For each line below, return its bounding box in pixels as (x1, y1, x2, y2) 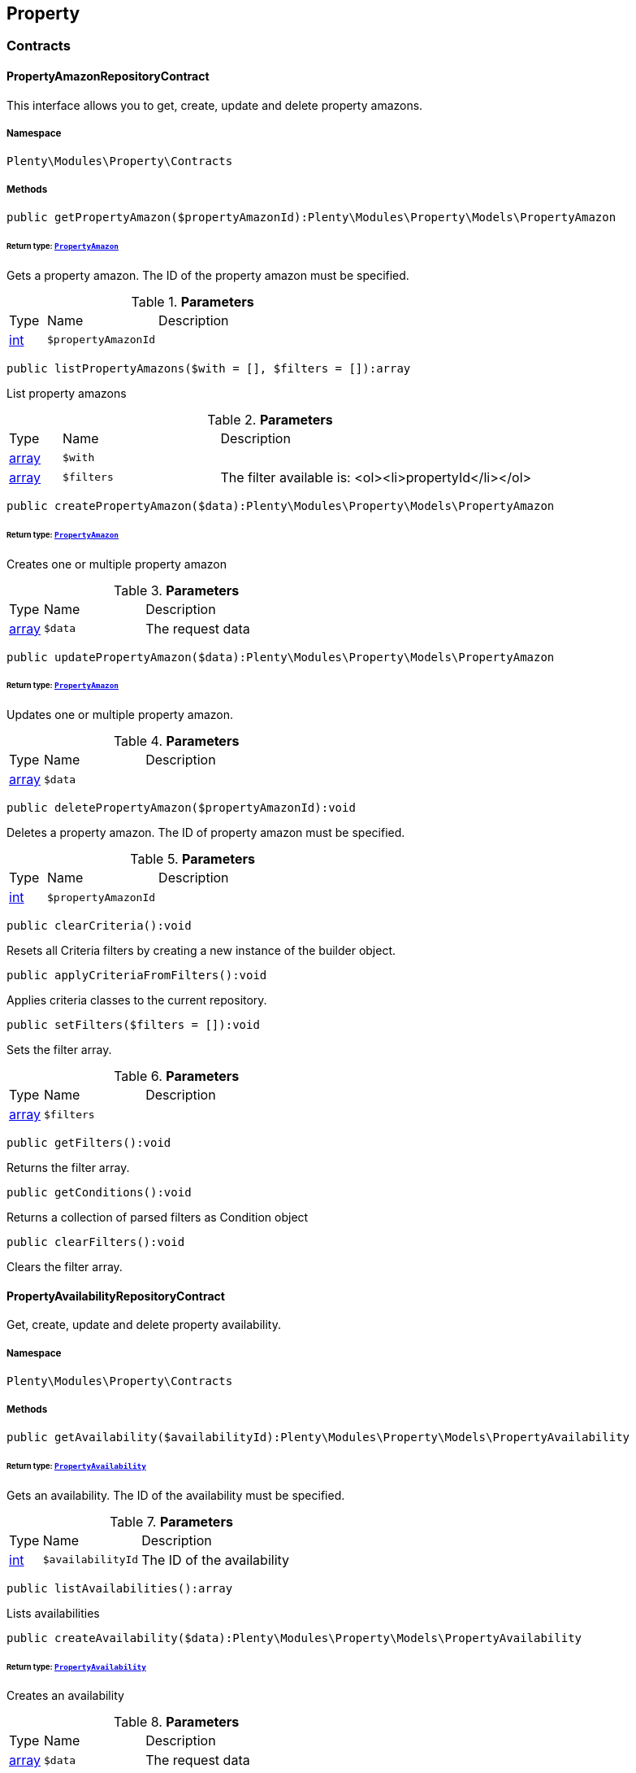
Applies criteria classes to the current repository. (6, 993, 267, 1008)
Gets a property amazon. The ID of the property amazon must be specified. (6, 268, 409, 282)
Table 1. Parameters (131, 293, 254, 310)
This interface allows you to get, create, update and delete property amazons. (6, 98, 423, 112)
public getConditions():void (6, 1186, 192, 1200)
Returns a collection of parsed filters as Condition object (6, 1210, 309, 1225)
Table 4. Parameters (113, 733, 240, 750)
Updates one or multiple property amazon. (6, 708, 233, 722)
